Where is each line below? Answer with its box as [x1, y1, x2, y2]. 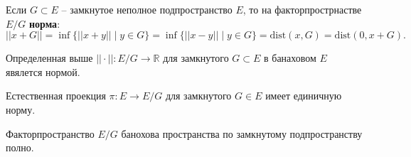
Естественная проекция [6, 88, 106, 103]
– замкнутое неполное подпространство [61, 2, 233, 16]
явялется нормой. [6, 64, 80, 79]
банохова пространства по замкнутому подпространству [121, 126, 363, 141]
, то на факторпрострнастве [242, 2, 362, 16]
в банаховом [264, 50, 316, 65]
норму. [6, 102, 36, 117]
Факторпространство [6, 126, 95, 141]
